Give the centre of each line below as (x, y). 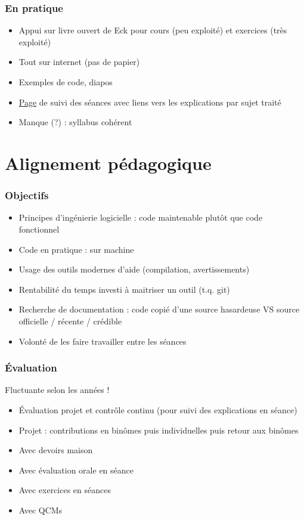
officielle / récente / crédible (70, 321)
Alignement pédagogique (108, 162)
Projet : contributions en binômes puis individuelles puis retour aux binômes (159, 430)
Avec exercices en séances (65, 490)
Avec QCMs (41, 510)
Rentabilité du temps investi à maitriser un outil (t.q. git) (124, 289)
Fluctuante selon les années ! (57, 390)
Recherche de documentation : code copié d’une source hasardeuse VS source (159, 309)
